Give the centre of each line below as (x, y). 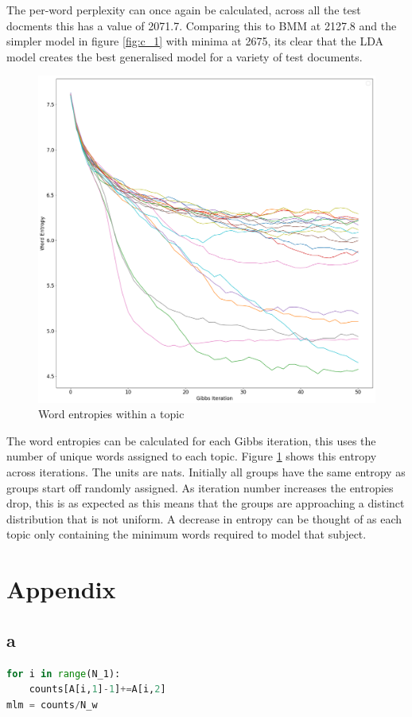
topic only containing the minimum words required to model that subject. (187, 534)
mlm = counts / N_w (52, 705)
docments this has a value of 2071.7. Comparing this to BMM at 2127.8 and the (202, 25)
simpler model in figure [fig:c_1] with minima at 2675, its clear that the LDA (195, 41)
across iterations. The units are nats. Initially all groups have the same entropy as (206, 472)
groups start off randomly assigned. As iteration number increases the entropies (200, 487)
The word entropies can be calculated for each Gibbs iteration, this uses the (191, 440)
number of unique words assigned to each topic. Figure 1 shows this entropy (192, 456)
